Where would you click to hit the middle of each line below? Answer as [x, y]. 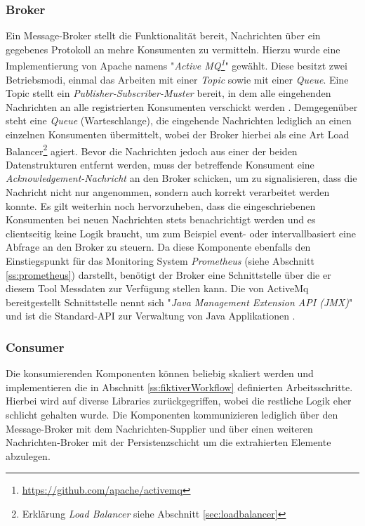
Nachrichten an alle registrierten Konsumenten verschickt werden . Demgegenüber [182, 106]
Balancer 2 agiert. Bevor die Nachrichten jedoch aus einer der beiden [152, 150]
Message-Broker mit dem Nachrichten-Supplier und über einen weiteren [159, 428]
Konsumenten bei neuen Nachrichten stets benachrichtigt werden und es [161, 219]
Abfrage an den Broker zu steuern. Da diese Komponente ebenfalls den [158, 247]
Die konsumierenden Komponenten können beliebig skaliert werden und [160, 373]
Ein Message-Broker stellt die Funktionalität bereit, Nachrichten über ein [163, 35]
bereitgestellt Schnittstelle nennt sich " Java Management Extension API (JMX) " [179, 302]
